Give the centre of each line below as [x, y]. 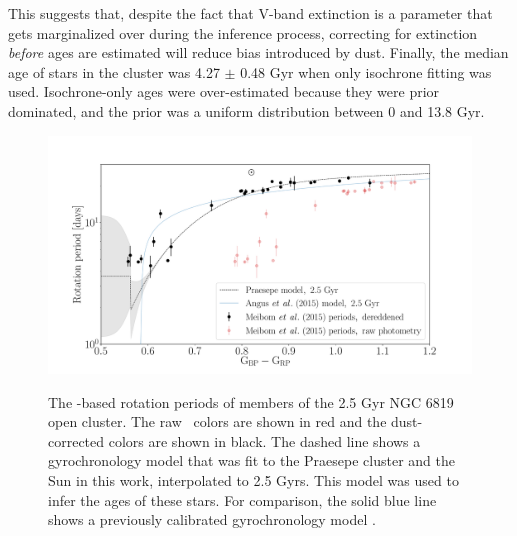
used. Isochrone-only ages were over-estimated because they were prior [224, 91]
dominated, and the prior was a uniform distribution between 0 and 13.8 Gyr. [246, 110]
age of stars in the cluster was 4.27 [114, 71]
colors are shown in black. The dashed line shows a [264, 440]
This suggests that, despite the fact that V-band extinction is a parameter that [250, 13]
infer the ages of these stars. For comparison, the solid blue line [242, 499]
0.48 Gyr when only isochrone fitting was [366, 71]
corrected [76, 440]
